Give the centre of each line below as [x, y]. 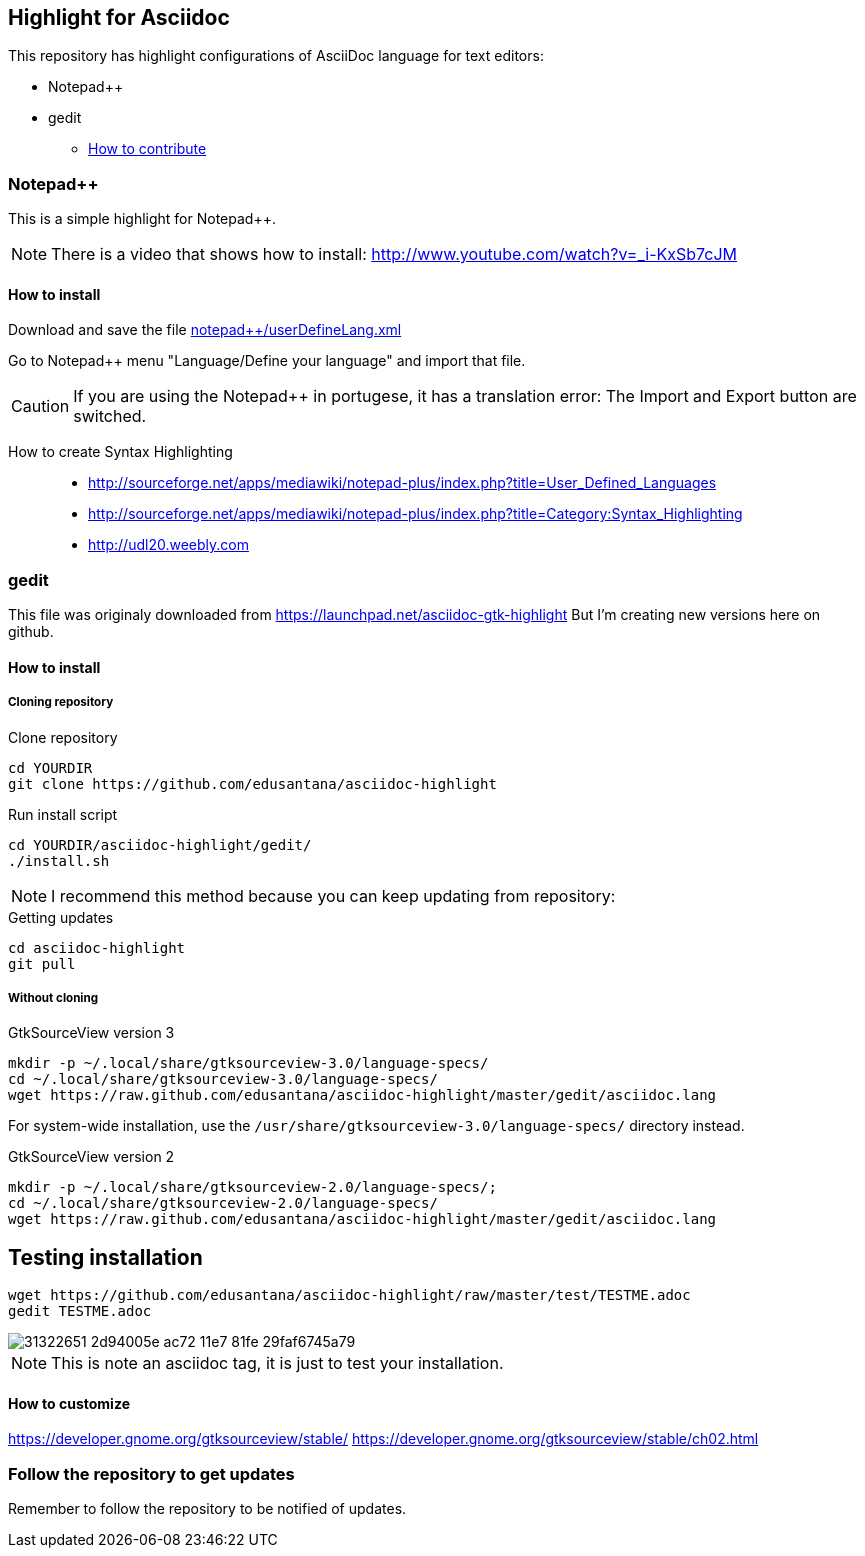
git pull [42, 963]
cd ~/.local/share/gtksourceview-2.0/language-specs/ [223, 1203]
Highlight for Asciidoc [119, 17]
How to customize [69, 1403]
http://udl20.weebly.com [168, 545]
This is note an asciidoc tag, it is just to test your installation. [277, 1363]
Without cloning [53, 997]
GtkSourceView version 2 [91, 1157]
